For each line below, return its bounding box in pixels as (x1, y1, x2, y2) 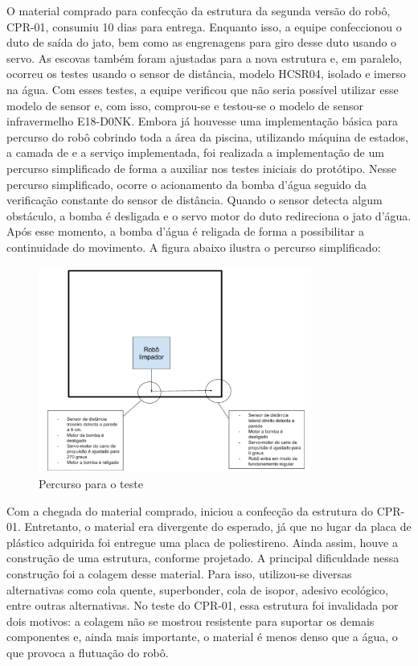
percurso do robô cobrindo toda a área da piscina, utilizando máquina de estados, (6, 128, 408, 145)
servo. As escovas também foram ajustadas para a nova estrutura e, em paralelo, (6, 49, 403, 66)
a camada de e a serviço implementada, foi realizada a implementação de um (6, 144, 384, 161)
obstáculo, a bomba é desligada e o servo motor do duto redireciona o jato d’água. (6, 207, 412, 224)
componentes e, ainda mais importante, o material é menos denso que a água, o (6, 628, 398, 645)
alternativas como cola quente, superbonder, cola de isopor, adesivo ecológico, (6, 581, 388, 598)
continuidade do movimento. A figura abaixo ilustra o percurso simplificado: (6, 238, 381, 255)
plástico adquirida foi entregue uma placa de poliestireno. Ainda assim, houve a (6, 533, 398, 550)
